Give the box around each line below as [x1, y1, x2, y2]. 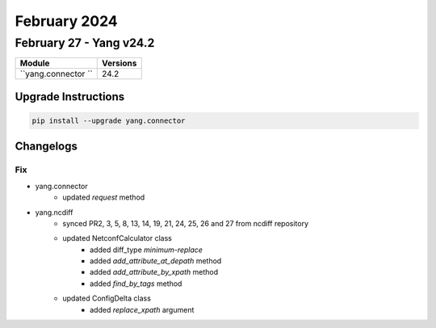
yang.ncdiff [35, 207, 73, 217]
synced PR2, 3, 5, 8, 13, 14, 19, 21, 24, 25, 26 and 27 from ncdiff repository [62, 218, 309, 228]
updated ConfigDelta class [62, 293, 151, 303]
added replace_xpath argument [90, 305, 195, 314]
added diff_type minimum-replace [90, 245, 203, 254]
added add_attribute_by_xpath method [90, 267, 218, 277]
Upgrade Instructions [15, 90, 125, 103]
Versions [101, 57, 137, 69]
